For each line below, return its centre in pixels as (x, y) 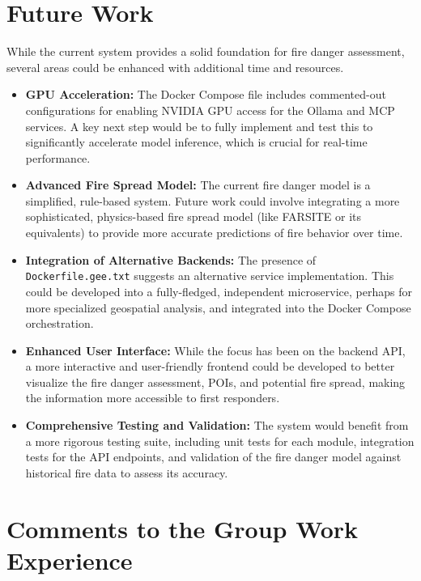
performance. (58, 157)
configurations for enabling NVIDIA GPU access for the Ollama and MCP (210, 110)
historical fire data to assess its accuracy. (127, 472)
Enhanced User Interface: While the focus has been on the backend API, (215, 350)
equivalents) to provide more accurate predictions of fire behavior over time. (214, 233)
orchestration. (60, 323)
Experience (70, 560)
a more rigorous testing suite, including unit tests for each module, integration (220, 441)
